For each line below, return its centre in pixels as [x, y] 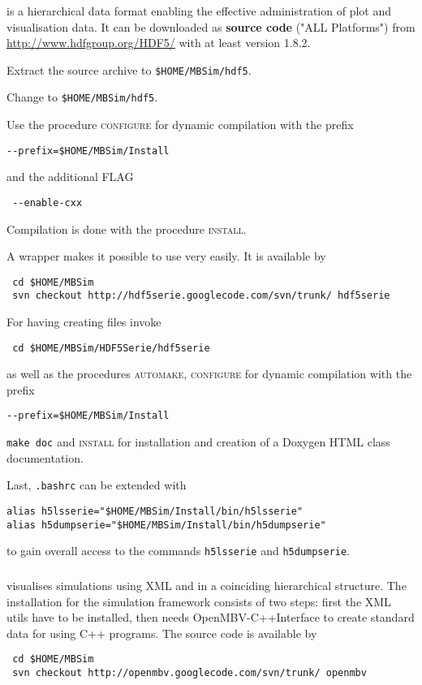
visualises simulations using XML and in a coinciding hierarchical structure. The [207, 585]
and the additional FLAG [70, 177]
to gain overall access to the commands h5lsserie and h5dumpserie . [179, 551]
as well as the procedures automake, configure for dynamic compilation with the [209, 374]
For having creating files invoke [84, 322]
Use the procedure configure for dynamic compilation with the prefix [180, 125]
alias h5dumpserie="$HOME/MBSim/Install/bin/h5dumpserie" [166, 525]
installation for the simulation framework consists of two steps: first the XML [199, 601]
